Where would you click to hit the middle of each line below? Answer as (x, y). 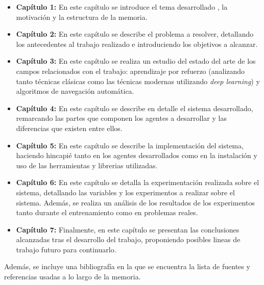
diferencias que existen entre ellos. (69, 128)
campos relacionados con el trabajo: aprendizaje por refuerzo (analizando (130, 71)
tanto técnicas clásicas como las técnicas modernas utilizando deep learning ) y (138, 81)
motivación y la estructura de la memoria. (82, 17)
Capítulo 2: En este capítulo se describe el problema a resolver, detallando (135, 34)
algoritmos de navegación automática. (75, 91)
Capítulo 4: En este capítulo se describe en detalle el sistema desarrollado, (135, 108)
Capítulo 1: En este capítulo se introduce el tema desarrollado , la (122, 7)
